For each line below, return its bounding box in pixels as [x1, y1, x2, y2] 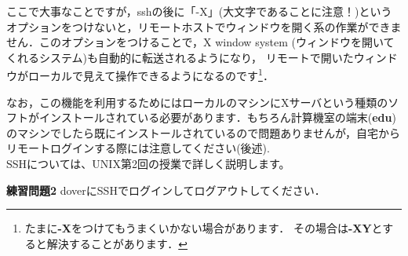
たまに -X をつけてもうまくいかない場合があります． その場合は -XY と [24, 220, 383, 236]
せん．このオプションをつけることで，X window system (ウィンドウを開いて [6, 34, 395, 50]
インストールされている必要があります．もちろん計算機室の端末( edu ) [38, 109, 396, 126]
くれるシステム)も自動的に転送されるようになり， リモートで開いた [6, 49, 354, 65]
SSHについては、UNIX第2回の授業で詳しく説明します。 [6, 155, 290, 171]
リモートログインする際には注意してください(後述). [6, 140, 270, 156]
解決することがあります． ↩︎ [46, 235, 188, 251]
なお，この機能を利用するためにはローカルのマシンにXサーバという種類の [6, 93, 388, 110]
